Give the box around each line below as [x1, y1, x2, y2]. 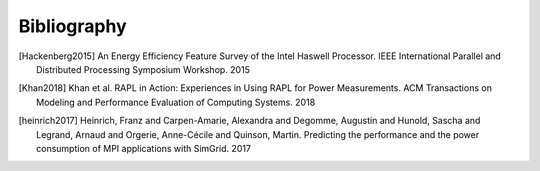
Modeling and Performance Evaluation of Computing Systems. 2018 [36, 96, 316, 108]
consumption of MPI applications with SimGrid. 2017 [36, 142, 252, 154]
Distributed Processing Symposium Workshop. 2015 [36, 63, 250, 75]
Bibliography [18, 15, 127, 37]
